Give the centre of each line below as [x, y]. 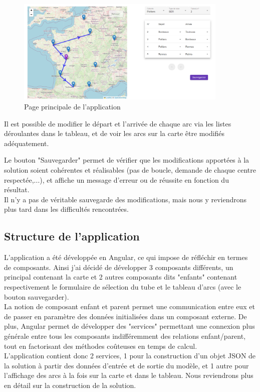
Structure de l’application [72, 236]
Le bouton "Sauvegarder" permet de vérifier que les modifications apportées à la [127, 160]
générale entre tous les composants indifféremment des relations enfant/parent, [125, 336]
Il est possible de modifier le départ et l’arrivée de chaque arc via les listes [118, 123]
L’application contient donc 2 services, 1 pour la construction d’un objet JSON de [130, 356]
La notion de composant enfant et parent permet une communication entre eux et [129, 306]
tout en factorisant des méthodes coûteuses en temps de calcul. [101, 346]
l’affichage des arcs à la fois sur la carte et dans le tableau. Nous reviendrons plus [129, 375]
